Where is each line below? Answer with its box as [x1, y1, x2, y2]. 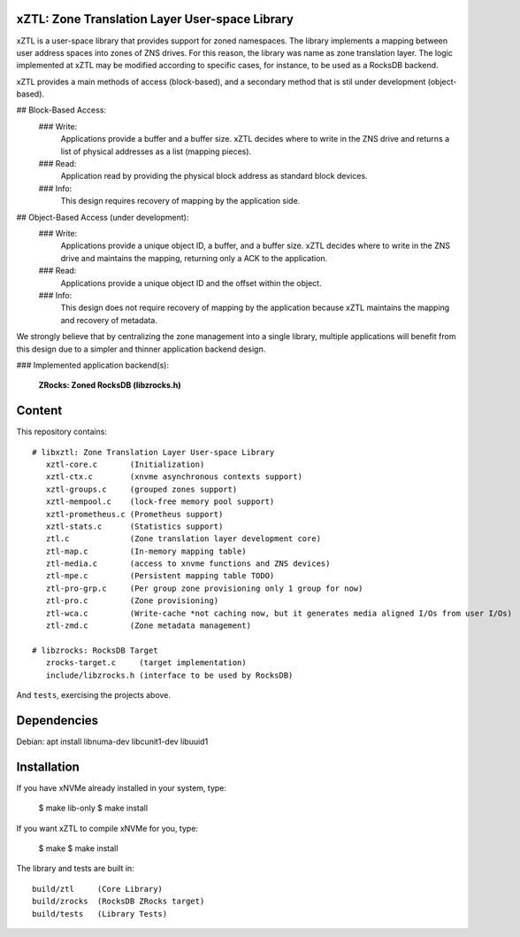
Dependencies [16, 713, 99, 728]
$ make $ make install [38, 842, 119, 854]
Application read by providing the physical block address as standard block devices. [60, 171, 368, 182]
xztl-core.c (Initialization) [45, 459, 205, 469]
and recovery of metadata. [60, 314, 158, 325]
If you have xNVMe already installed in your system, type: [16, 782, 227, 793]
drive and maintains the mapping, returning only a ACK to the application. [60, 252, 328, 263]
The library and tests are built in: [16, 863, 134, 874]
